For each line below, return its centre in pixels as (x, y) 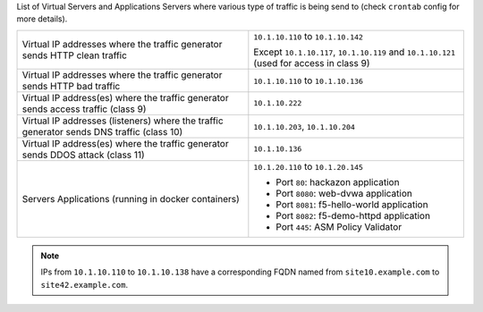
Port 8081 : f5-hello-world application (352, 204)
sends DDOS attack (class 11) (83, 155)
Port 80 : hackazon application (338, 181)
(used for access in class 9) (312, 63)
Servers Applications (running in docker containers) (131, 198)
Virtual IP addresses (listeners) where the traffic (123, 121)
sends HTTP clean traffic (74, 55)
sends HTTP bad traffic (71, 86)
